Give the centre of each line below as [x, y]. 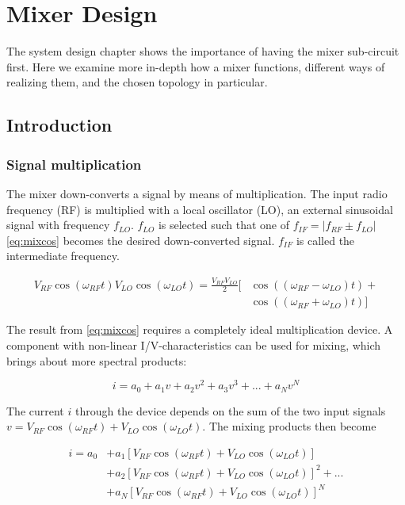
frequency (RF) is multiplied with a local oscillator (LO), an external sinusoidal [200, 209]
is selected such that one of [224, 225]
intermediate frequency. [63, 256]
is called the [325, 240]
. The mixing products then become [289, 426]
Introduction [59, 125]
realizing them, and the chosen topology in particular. [137, 82]
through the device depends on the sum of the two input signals [230, 410]
